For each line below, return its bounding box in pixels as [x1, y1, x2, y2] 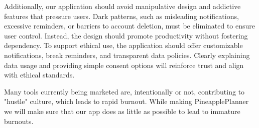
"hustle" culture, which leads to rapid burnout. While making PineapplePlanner [4, 96, 249, 106]
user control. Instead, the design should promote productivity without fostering [4, 30, 248, 40]
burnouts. [4, 115, 34, 126]
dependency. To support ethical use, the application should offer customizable [4, 40, 243, 50]
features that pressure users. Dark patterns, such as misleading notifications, [4, 10, 239, 21]
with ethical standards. [4, 69, 75, 80]
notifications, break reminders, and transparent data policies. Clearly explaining [4, 49, 250, 60]
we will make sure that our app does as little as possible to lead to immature [4, 105, 240, 116]
